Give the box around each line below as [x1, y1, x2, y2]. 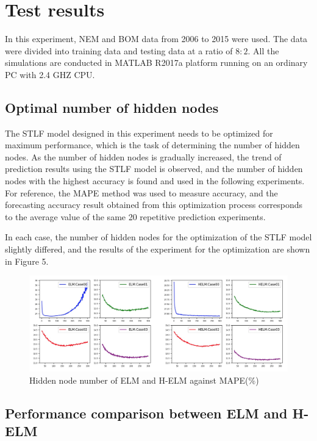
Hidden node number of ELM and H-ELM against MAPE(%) [29, 373, 259, 386]
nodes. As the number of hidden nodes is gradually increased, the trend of [5, 150, 282, 163]
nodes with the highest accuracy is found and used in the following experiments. [5, 174, 305, 187]
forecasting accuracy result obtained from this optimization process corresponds [5, 198, 303, 211]
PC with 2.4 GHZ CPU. [5, 68, 95, 81]
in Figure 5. [5, 254, 49, 267]
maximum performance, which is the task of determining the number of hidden [5, 138, 300, 151]
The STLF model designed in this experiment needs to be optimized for [5, 126, 273, 139]
